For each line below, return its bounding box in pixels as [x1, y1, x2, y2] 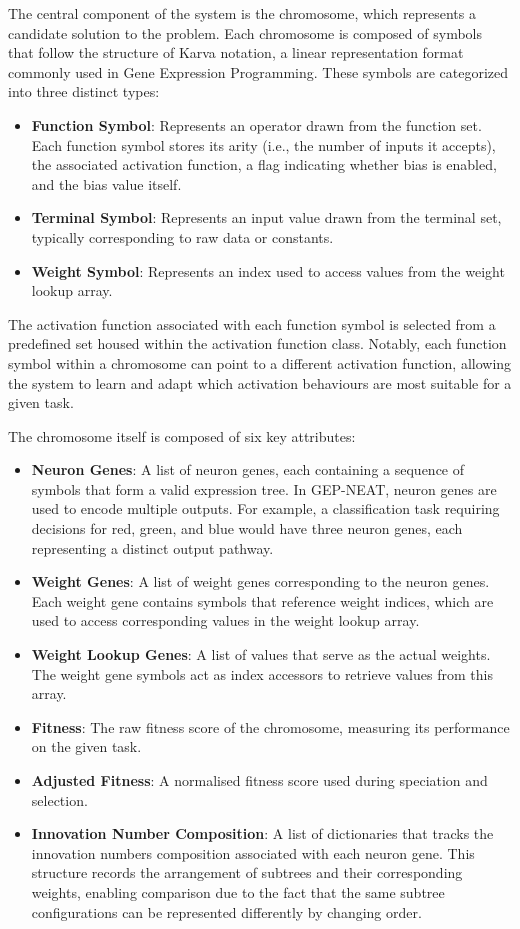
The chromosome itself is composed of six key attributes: [8, 425, 356, 446]
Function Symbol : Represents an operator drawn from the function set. [31, 114, 482, 135]
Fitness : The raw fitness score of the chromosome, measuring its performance [31, 716, 510, 737]
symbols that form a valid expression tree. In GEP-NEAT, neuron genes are [31, 478, 497, 499]
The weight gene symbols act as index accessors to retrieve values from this [31, 663, 493, 684]
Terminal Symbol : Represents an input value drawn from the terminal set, [31, 207, 502, 228]
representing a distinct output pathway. [31, 537, 274, 558]
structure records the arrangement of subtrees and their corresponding [31, 862, 463, 883]
